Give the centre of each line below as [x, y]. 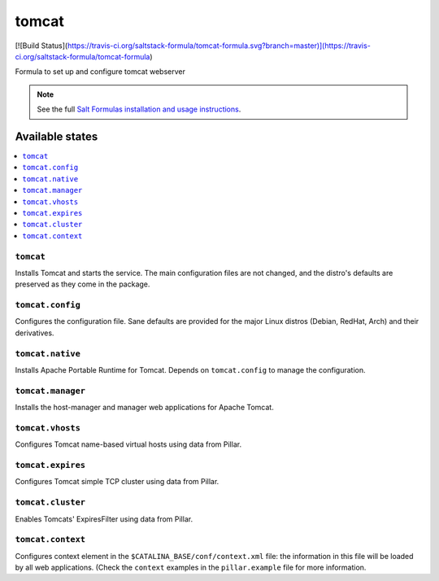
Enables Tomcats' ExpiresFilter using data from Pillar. [104, 519]
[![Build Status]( [41, 46]
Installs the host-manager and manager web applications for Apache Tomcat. [144, 408]
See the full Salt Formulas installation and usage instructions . [139, 109]
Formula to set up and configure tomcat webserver [100, 72]
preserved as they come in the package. [83, 284]
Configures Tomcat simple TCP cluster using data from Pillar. [117, 482]
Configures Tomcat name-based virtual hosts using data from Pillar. [128, 444]
